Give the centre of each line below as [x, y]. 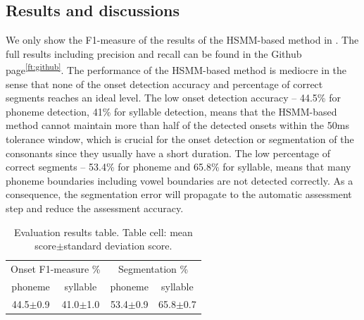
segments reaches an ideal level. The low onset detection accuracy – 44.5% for [173, 98]
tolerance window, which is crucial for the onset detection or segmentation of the [180, 139]
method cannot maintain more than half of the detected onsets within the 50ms [177, 125]
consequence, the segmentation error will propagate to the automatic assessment [179, 194]
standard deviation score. [118, 246]
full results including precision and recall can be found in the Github [154, 53]
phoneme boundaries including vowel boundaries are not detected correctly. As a [180, 180]
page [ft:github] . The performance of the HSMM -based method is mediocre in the [176, 69]
